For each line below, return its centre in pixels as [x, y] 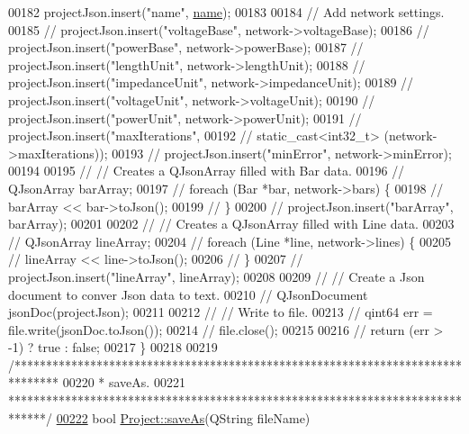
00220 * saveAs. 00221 [124, 382]
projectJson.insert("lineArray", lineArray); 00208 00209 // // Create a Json [216, 276]
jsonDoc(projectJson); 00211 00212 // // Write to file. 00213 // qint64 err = [221, 312]
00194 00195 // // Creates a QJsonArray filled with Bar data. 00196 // [207, 171]
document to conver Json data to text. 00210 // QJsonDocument [188, 294]
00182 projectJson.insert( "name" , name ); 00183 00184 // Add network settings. [226, 12]
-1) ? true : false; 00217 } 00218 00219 [113, 347]
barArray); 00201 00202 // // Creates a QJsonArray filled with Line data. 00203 [231, 224]
